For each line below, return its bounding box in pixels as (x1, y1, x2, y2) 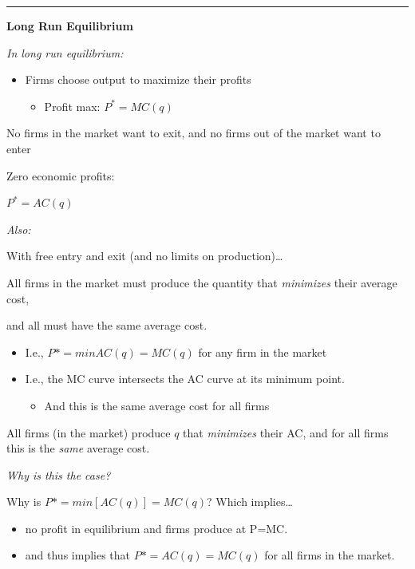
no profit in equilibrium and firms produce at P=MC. (25, 520, 288, 536)
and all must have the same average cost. (6, 317, 207, 334)
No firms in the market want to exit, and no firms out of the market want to (6, 124, 381, 141)
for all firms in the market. (264, 547, 395, 563)
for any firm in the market (198, 343, 327, 360)
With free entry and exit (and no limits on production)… (6, 247, 283, 264)
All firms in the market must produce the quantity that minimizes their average (6, 274, 397, 290)
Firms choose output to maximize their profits (25, 71, 251, 88)
